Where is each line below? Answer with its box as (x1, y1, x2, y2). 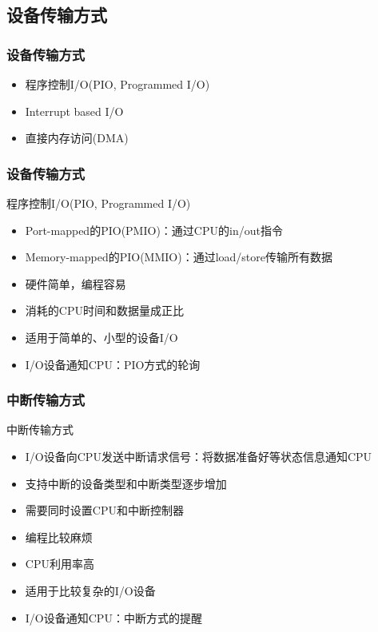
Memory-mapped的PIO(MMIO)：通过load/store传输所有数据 (25, 248, 333, 265)
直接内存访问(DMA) (25, 129, 129, 146)
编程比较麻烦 (25, 528, 93, 545)
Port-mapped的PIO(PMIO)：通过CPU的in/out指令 (25, 221, 283, 238)
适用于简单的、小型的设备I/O (25, 328, 178, 345)
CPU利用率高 (25, 555, 94, 572)
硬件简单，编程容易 (25, 275, 126, 292)
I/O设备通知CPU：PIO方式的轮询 (25, 356, 201, 372)
